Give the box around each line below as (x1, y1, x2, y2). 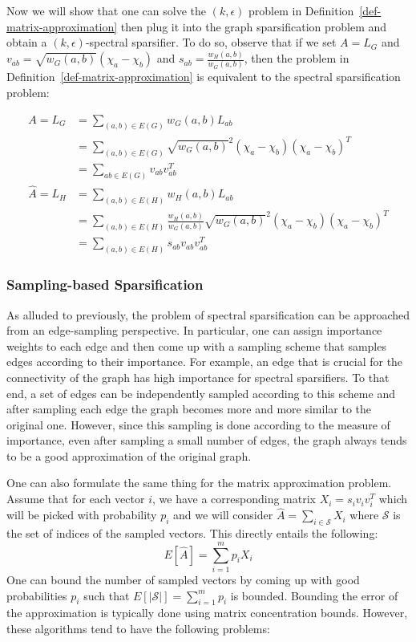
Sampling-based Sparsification (6, 274, 204, 295)
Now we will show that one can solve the (6, 2, 206, 18)
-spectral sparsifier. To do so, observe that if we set (85, 34, 337, 51)
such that (83, 587, 130, 603)
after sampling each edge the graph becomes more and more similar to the (6, 400, 371, 417)
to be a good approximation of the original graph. (6, 447, 252, 464)
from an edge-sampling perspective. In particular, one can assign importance (6, 322, 382, 339)
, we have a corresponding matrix (152, 490, 316, 507)
